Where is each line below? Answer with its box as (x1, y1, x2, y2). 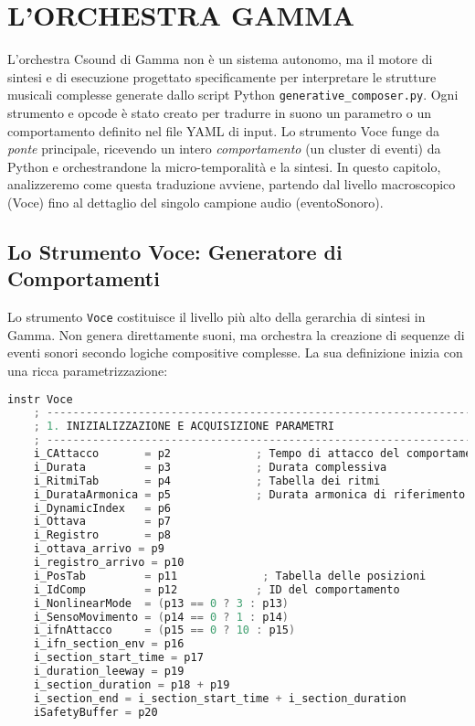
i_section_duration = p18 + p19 (33, 678, 230, 691)
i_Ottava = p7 (33, 515, 171, 528)
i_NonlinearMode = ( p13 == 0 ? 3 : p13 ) (33, 596, 290, 610)
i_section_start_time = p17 (33, 651, 204, 665)
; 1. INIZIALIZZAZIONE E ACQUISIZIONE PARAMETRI (33, 420, 334, 433)
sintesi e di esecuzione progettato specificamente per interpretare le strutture (7, 67, 437, 86)
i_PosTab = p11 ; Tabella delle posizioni (33, 569, 427, 582)
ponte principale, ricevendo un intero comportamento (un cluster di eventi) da (7, 139, 441, 158)
